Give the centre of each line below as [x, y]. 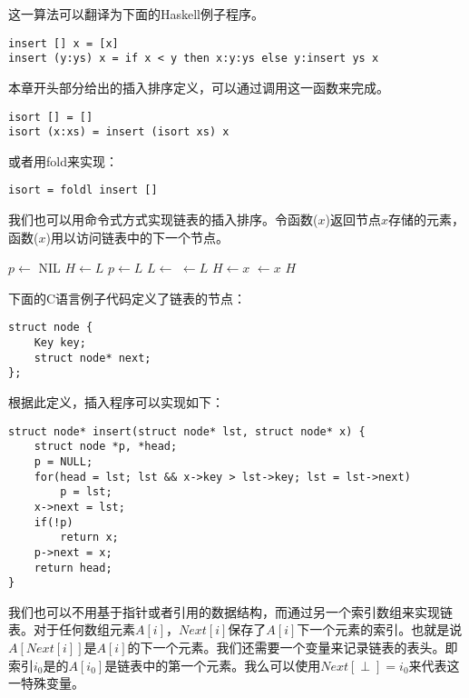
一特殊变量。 [46, 683]
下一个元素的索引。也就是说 [380, 629]
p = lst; [86, 492]
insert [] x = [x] [64, 43]
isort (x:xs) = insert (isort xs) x [119, 132]
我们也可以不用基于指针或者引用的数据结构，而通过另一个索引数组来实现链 [230, 611]
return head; [73, 568]
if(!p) [54, 522]
